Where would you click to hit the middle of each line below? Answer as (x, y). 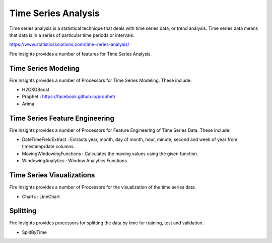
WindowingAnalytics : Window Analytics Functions (75, 161)
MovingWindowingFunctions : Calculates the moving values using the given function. (110, 154)
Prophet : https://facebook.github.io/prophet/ (69, 96)
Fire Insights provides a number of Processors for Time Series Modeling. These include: (100, 80)
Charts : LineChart (41, 197)
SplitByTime (35, 232)
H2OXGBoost (36, 90)
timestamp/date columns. (48, 147)
